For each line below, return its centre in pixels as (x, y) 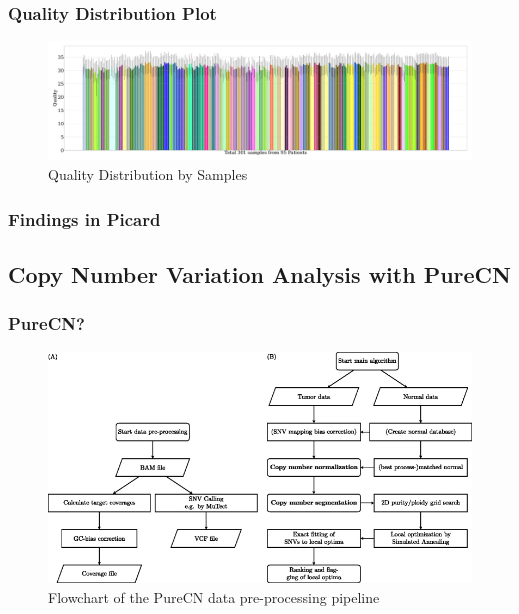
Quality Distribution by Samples (148, 174)
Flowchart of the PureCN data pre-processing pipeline (214, 596)
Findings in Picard (84, 218)
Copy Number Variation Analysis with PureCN (259, 273)
